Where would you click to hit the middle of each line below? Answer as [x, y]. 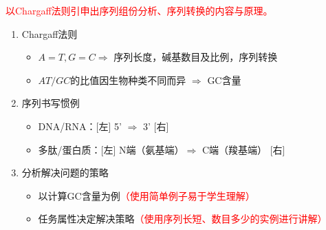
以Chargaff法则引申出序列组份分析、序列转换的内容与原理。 [139, 10]
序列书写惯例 [51, 103]
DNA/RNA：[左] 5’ [80, 126]
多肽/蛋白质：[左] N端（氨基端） [111, 149]
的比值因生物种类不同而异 [128, 80]
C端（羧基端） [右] [243, 149]
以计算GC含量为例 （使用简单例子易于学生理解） [146, 195]
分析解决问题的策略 [65, 172]
